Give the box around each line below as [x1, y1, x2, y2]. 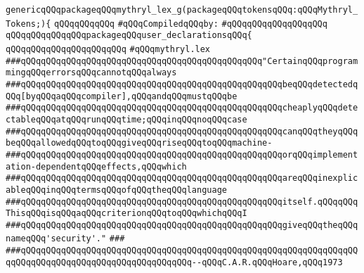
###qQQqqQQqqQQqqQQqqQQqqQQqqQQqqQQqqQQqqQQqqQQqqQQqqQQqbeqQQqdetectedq [6, 79, 358, 89]
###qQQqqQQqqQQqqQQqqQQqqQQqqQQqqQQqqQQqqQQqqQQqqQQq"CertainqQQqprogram [6, 56, 358, 66]
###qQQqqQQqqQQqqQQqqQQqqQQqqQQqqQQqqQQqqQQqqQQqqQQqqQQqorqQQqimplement [6, 149, 358, 160]
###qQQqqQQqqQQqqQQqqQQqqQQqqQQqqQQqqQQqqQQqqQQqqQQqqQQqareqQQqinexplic [6, 173, 358, 184]
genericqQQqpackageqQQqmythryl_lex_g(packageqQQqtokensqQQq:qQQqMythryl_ [6, 5, 358, 15]
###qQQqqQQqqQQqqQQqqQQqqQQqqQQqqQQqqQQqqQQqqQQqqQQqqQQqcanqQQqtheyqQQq [6, 126, 358, 136]
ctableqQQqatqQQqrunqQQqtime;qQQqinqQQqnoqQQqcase [6, 114, 247, 125]
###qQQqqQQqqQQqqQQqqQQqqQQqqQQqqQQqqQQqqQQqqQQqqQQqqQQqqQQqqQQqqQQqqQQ [6, 246, 358, 256]
